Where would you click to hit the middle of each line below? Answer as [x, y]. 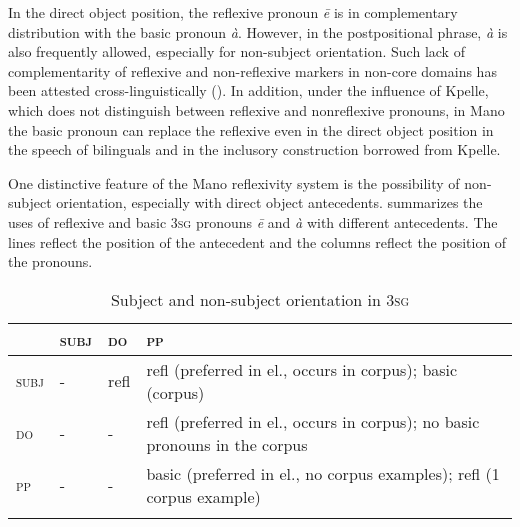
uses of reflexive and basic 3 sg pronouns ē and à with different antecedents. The [253, 221]
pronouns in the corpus [227, 444]
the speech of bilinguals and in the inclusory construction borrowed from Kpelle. [254, 149]
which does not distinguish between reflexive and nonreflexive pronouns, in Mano [256, 109]
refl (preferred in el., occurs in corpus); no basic [313, 421]
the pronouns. [50, 261]
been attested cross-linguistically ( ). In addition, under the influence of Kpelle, [248, 90]
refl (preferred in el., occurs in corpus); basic [302, 369]
